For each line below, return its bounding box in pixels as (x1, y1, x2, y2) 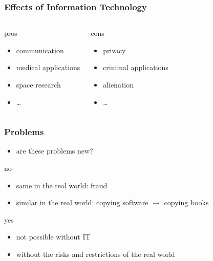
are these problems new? (16, 145, 93, 156)
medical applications (16, 62, 80, 73)
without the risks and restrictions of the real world (16, 248, 175, 259)
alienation (103, 79, 134, 90)
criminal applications (103, 62, 168, 73)
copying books (164, 197, 209, 208)
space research (16, 79, 61, 90)
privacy (103, 45, 126, 55)
